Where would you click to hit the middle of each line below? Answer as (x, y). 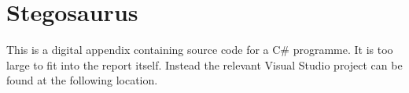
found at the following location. (82, 80)
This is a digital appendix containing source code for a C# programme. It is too (200, 50)
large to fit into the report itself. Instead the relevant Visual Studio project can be (204, 64)
